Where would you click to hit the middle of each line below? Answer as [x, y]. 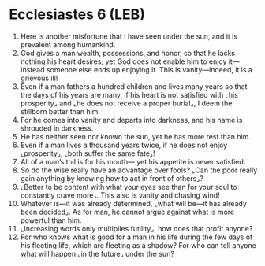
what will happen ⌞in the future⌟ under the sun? [97, 253]
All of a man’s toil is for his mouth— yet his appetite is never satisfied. [133, 161]
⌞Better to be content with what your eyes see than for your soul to [129, 187]
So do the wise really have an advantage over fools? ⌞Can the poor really [139, 170]
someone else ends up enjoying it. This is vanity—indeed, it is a [149, 69]
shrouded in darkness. [57, 128]
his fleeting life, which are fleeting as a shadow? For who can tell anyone [138, 245]
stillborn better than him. [60, 111]
